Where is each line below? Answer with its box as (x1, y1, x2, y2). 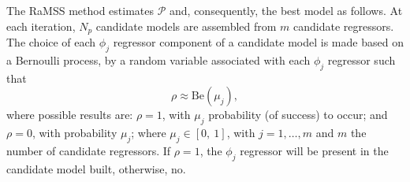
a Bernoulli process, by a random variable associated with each (6, 51, 311, 68)
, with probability (32, 124, 117, 141)
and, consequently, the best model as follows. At (170, 2, 403, 18)
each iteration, (6, 17, 76, 34)
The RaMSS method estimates (6, 2, 154, 18)
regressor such (327, 51, 396, 68)
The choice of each (6, 34, 96, 50)
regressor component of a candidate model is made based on (113, 34, 404, 50)
